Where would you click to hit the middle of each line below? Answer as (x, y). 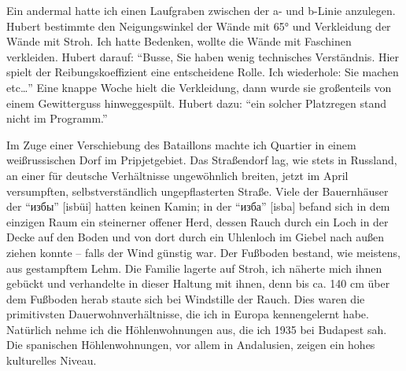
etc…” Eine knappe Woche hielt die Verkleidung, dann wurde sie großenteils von (199, 87)
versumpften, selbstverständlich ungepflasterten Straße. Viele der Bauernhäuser (197, 191)
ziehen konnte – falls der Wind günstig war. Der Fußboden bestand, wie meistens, (204, 252)
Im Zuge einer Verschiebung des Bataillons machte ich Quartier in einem (181, 144)
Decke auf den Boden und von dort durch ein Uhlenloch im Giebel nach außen (196, 237)
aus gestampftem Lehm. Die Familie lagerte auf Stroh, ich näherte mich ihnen (194, 268)
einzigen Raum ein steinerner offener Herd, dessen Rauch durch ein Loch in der (197, 221)
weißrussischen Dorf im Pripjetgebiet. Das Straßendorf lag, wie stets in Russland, (202, 160)
